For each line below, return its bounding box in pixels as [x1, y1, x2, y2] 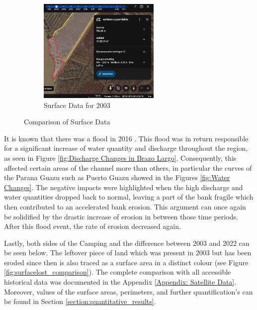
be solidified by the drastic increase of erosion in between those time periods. [4, 211, 238, 221]
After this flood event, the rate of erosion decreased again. [4, 221, 181, 231]
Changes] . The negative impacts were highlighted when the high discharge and [4, 182, 243, 192]
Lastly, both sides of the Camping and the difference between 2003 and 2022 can [4, 237, 250, 248]
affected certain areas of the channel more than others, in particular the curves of [4, 162, 252, 173]
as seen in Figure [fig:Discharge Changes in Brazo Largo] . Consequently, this [4, 152, 237, 163]
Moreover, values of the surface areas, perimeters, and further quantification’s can [4, 286, 253, 297]
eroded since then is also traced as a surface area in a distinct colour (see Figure [4, 257, 249, 267]
